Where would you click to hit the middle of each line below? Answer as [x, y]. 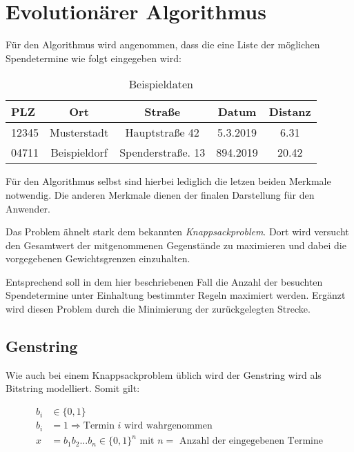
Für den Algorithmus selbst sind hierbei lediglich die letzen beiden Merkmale [168, 181]
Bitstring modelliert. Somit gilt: [73, 388]
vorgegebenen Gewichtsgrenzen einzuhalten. [98, 258]
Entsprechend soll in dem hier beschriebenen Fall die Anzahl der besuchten [164, 281]
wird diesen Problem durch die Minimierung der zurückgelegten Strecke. [158, 309]
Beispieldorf [79, 153]
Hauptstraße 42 [162, 132]
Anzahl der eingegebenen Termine [251, 441]
